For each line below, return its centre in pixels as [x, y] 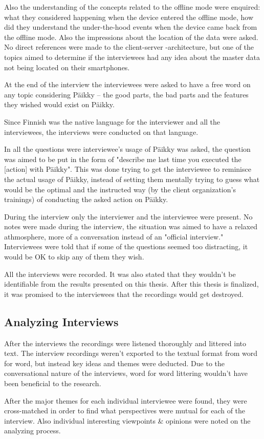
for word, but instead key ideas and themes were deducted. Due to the [115, 363]
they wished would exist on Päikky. [59, 104]
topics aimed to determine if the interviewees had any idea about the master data [132, 57]
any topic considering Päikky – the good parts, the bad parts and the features [126, 94]
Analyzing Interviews [61, 321]
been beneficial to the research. [53, 383]
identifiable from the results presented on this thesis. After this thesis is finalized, [131, 284]
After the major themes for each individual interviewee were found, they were [126, 400]
